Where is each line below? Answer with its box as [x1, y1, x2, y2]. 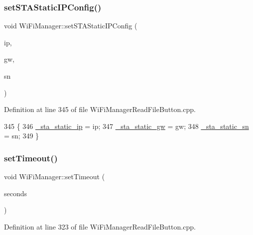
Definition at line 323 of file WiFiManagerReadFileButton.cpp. [4, 221, 196, 232]
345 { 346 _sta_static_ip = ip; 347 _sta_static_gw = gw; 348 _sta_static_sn [4, 120, 249, 131]
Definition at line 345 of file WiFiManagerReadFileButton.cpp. [4, 104, 196, 115]
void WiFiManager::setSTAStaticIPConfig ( [4, 20, 137, 31]
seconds [4, 188, 27, 198]
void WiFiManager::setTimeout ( [4, 171, 105, 182]
